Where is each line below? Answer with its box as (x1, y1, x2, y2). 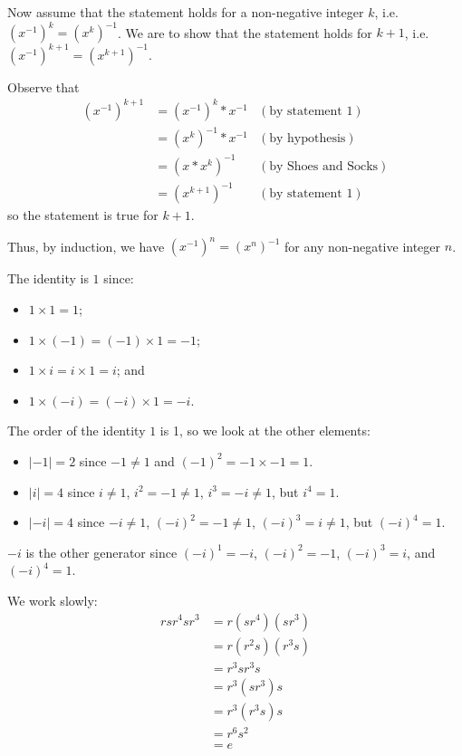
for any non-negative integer (284, 236, 441, 255)
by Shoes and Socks (269, 159, 379, 173)
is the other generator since (25, 542, 178, 561)
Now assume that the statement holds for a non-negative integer (7, 3, 364, 21)
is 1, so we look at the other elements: (159, 421, 371, 440)
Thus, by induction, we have (7, 236, 165, 255)
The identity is (7, 269, 89, 288)
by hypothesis (269, 132, 346, 146)
